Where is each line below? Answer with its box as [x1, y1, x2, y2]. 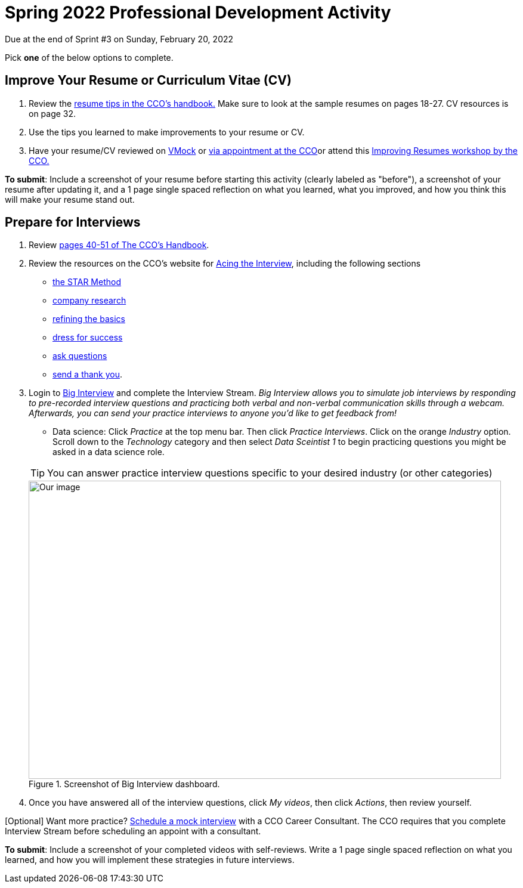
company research [52, 295, 126, 306]
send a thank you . [52, 369, 123, 380]
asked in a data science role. [52, 447, 165, 457]
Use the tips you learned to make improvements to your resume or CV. [29, 126, 305, 137]
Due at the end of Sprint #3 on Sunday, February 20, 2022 [5, 33, 234, 44]
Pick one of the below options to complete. [5, 52, 174, 63]
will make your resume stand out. [5, 194, 135, 205]
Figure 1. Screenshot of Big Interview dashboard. [29, 779, 220, 790]
